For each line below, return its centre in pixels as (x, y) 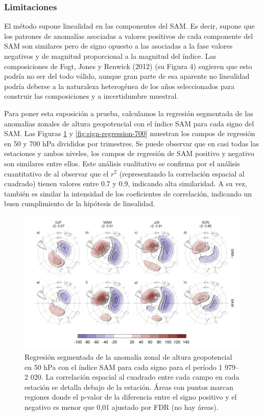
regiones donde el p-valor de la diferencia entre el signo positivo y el (131, 397)
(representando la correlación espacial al (182, 173)
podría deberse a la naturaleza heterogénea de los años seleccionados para (119, 86)
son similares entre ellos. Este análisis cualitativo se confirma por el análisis (122, 163)
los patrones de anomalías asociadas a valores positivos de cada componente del (129, 36)
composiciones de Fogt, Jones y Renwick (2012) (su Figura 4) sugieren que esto (128, 66)
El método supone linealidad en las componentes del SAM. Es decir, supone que (129, 26)
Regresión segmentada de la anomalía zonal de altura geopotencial (128, 356)
